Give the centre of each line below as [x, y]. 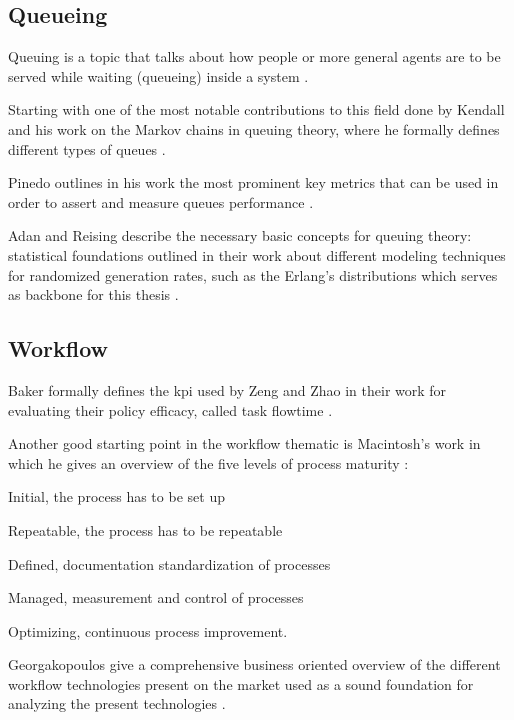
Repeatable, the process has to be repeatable [145, 529]
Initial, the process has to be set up [116, 496]
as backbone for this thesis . [93, 294]
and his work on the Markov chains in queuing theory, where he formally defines [254, 128]
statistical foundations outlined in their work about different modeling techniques [257, 254]
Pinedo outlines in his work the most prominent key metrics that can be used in [253, 182]
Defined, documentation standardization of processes [169, 563]
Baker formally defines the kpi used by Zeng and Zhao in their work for [227, 389]
